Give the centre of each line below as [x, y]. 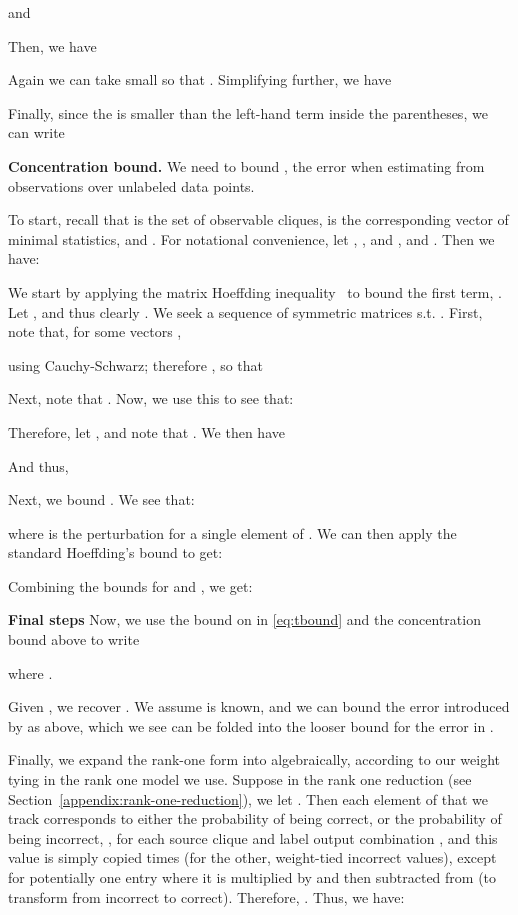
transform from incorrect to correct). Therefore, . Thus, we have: [206, 896]
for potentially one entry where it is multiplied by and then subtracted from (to [252, 877]
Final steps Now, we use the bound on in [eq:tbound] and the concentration [244, 619]
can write [36, 132]
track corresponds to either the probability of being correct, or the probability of [255, 818]
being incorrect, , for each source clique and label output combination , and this [253, 837]
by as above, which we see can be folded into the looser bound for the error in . [251, 725]
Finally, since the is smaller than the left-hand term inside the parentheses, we [248, 112]
